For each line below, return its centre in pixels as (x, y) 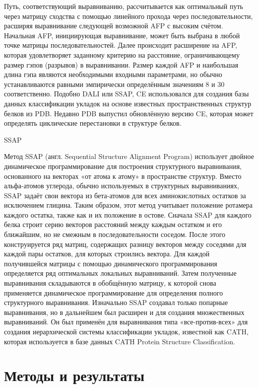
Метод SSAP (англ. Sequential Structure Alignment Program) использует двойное (129, 156)
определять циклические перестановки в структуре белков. (93, 123)
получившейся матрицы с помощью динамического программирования (111, 263)
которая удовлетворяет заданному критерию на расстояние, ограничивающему (122, 54)
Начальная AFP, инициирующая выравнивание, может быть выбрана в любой (122, 35)
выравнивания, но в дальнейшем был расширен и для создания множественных (124, 312)
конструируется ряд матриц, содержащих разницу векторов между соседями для (125, 244)
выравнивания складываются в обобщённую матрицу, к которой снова (110, 283)
